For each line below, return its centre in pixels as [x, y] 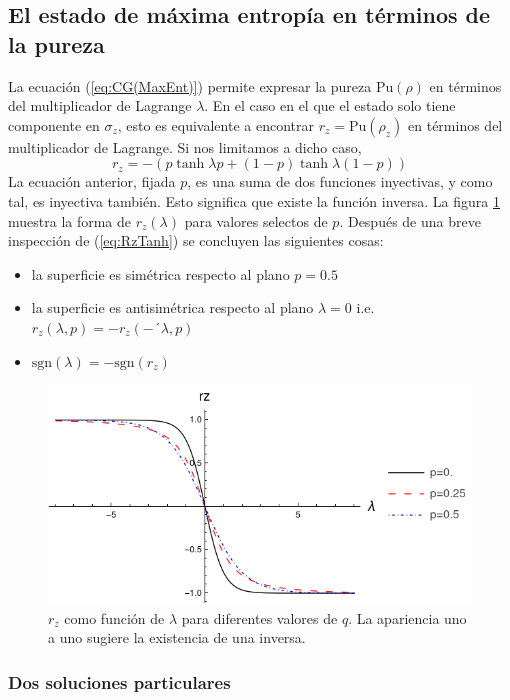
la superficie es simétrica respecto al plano [160, 273]
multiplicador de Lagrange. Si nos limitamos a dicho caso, [185, 146]
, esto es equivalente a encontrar [215, 124]
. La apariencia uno [407, 617]
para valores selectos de [256, 220]
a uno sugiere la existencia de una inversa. [177, 637]
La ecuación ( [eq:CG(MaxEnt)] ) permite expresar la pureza [190, 85]
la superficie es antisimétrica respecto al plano [172, 307]
